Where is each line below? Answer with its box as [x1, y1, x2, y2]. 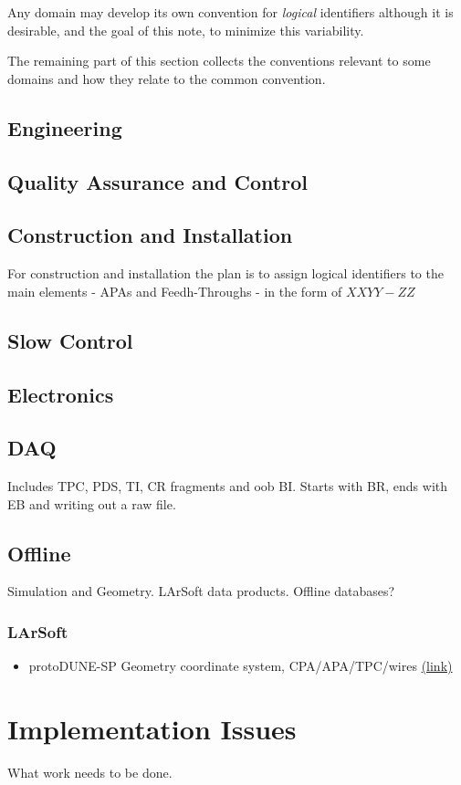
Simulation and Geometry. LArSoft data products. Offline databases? [7, 581, 395, 601]
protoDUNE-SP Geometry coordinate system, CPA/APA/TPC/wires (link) [28, 656, 453, 675]
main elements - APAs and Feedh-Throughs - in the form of [7, 281, 342, 300]
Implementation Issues [7, 710, 297, 748]
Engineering [7, 113, 122, 141]
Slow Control [7, 326, 133, 354]
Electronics [7, 380, 114, 408]
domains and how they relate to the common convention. [7, 68, 326, 88]
